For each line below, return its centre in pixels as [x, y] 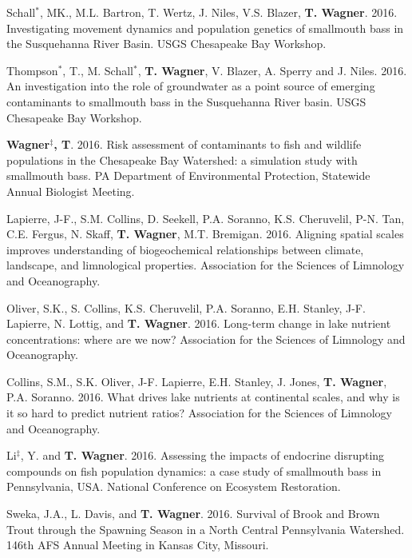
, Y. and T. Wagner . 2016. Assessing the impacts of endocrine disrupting [202, 455]
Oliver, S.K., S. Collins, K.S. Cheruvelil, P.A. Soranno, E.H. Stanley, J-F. [186, 307]
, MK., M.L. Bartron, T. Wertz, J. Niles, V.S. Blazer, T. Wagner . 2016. [218, 12]
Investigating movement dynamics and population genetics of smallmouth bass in [205, 28]
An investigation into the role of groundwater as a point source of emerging [191, 86]
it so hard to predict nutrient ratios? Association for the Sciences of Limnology [199, 413]
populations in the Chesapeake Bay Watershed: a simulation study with [182, 159]
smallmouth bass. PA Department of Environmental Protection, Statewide [188, 175]
